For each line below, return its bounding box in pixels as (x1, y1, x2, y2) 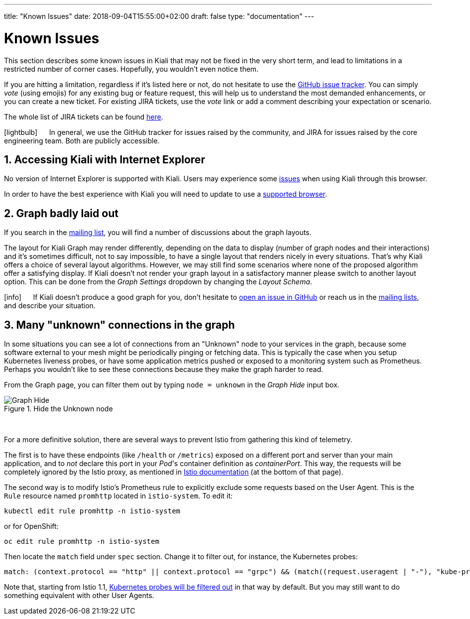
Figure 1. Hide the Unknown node (4, 404, 113, 413)
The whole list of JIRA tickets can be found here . (4, 112, 163, 121)
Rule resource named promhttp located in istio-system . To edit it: (4, 492, 233, 500)
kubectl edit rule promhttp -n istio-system (4, 507, 181, 515)
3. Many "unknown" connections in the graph (4, 318, 235, 331)
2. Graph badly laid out (4, 207, 118, 220)
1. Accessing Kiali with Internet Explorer (4, 153, 205, 166)
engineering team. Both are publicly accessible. (4, 136, 160, 145)
